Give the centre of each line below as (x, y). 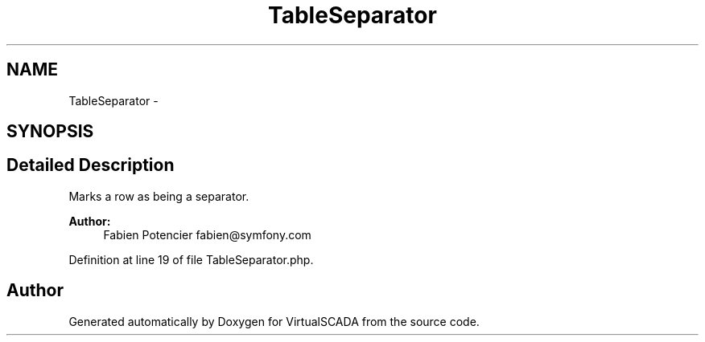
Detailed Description (91, 165)
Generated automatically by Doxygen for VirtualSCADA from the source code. (274, 321)
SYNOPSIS (50, 132)
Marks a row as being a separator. (159, 196)
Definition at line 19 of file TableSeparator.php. (191, 259)
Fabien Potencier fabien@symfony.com (207, 234)
